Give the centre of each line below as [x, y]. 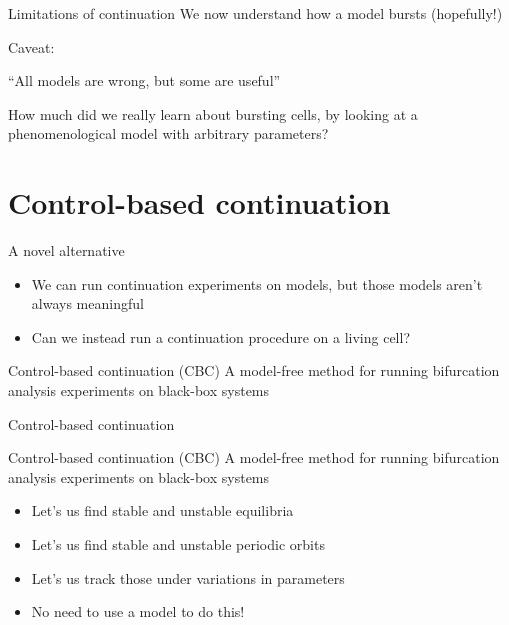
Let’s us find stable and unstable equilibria [162, 510]
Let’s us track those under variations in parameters [188, 577]
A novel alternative [66, 250]
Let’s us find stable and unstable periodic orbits [178, 544]
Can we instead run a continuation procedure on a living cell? [221, 336]
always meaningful [87, 303]
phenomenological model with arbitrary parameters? [168, 133]
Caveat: [31, 46]
